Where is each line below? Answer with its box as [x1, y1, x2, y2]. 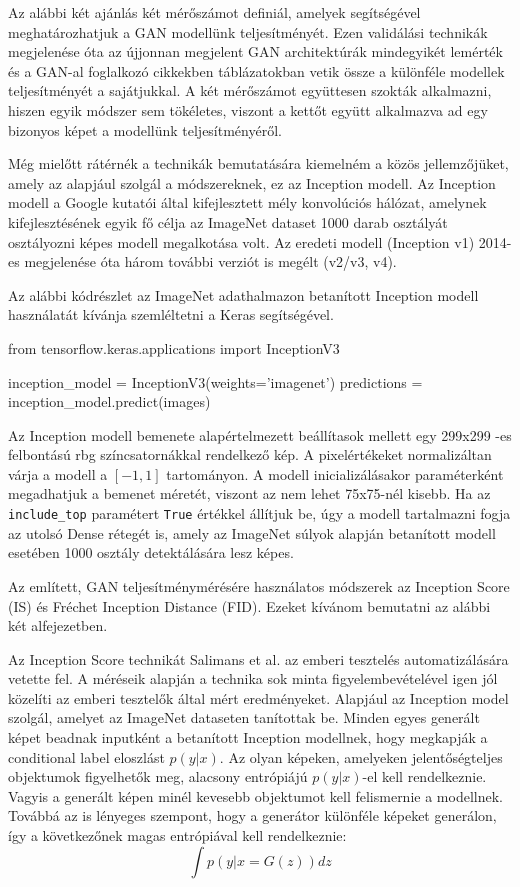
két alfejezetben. [8, 615, 108, 636]
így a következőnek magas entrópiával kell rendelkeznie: [8, 825, 347, 846]
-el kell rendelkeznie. [362, 766, 487, 787]
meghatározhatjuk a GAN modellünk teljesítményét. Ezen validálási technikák [8, 21, 488, 42]
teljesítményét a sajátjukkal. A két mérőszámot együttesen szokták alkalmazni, [8, 80, 492, 101]
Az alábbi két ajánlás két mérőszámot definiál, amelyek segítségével [8, 2, 421, 22]
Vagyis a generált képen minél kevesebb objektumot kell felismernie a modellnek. [8, 785, 503, 806]
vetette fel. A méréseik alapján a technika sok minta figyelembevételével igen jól [8, 668, 498, 689]
